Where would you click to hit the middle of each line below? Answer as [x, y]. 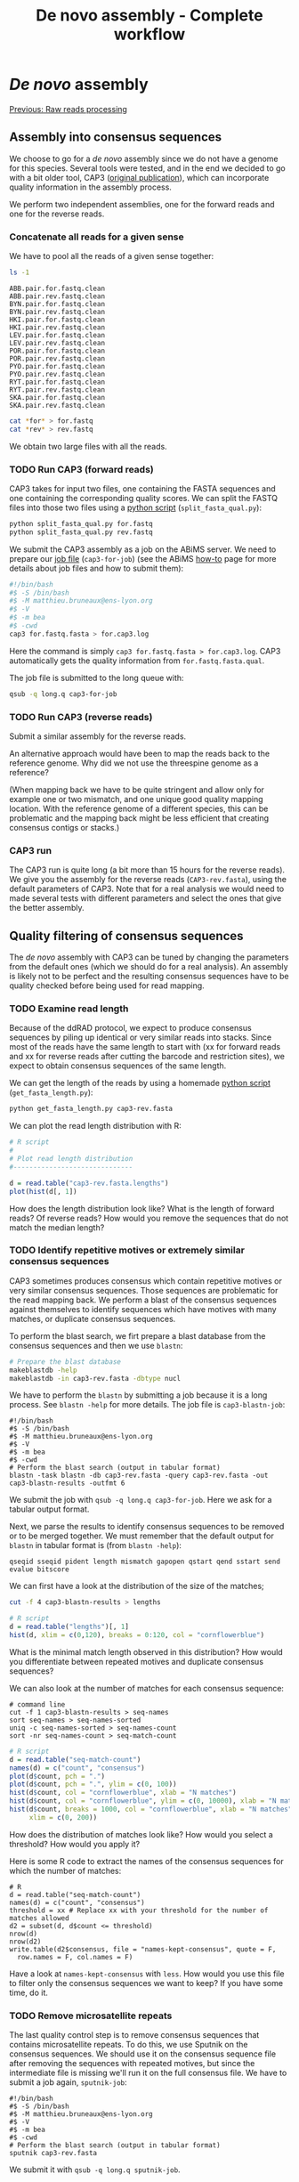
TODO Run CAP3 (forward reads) [81, 469]
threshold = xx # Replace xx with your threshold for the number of [139, 1910]
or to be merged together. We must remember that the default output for [141, 1536]
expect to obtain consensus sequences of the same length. [118, 1066]
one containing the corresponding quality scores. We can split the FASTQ [144, 498]
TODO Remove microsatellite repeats [91, 2016]
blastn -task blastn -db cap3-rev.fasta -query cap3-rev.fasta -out [139, 1476]
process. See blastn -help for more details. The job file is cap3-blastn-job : [147, 1405]
